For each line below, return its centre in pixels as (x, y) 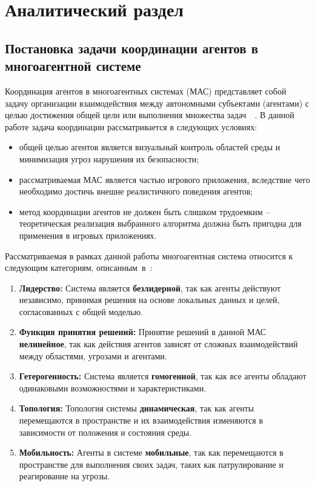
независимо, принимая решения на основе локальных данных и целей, (149, 300)
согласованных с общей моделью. (81, 311)
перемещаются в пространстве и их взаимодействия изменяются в (141, 420)
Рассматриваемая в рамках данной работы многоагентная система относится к (149, 255)
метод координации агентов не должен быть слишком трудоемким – (144, 211)
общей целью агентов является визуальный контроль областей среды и (150, 147)
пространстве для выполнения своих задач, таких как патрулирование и (151, 464)
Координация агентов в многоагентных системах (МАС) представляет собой (146, 91)
